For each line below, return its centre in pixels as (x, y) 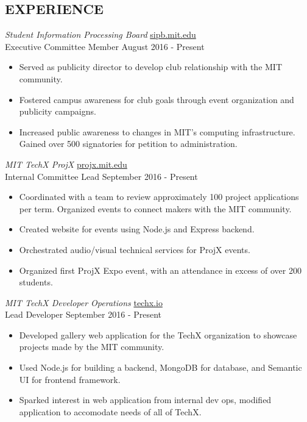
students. (36, 282)
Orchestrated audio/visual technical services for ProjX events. (135, 249)
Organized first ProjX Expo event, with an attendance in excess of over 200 (160, 270)
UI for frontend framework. (70, 379)
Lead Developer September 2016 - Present (83, 314)
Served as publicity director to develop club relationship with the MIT (151, 67)
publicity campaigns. (58, 111)
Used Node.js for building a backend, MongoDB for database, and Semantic (161, 367)
